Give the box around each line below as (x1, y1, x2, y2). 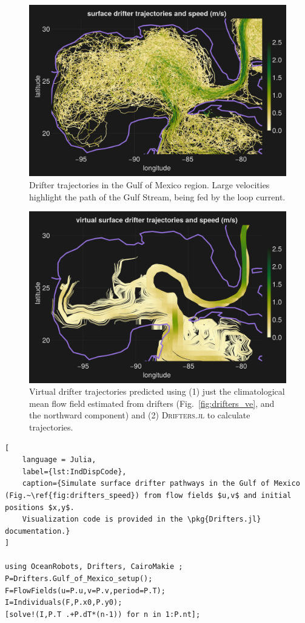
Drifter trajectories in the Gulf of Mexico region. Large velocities (29, 178, 270, 191)
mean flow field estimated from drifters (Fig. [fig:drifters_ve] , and (29, 397, 275, 409)
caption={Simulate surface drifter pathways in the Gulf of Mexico (22, 479, 300, 488)
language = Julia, (22, 455, 96, 465)
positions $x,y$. (5, 503, 75, 512)
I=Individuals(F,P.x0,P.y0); (5, 598, 122, 607)
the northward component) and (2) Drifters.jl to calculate (29, 409, 250, 421)
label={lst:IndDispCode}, (22, 467, 127, 476)
